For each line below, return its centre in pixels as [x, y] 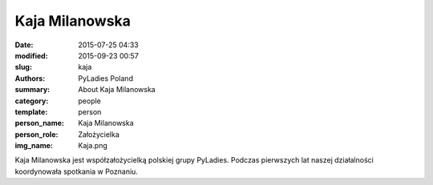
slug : [23, 67]
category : [32, 101]
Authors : [30, 78]
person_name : [39, 123]
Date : [24, 45]
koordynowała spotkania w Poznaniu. [76, 171]
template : [31, 111]
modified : [31, 55]
